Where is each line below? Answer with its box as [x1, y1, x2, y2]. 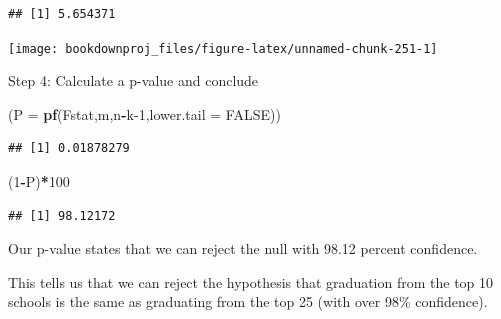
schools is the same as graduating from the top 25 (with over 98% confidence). [8, 291, 488, 312]
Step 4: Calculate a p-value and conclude [8, 70, 259, 91]
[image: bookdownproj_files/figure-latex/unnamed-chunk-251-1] [8, 41, 438, 56]
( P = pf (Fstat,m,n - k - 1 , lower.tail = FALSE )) [8, 103, 281, 124]
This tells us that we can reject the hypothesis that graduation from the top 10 [8, 271, 494, 292]
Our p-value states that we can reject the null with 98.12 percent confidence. [8, 238, 478, 259]
